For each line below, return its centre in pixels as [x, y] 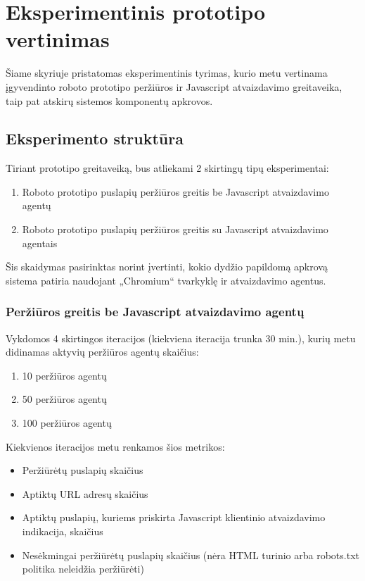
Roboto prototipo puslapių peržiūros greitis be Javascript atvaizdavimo [175, 191]
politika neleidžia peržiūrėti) [83, 569]
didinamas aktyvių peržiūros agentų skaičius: [102, 352]
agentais [40, 243]
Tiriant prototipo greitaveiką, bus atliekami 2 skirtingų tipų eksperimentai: [167, 168]
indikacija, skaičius [63, 531]
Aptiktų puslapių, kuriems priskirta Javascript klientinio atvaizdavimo [174, 517]
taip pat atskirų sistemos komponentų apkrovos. [109, 100]
